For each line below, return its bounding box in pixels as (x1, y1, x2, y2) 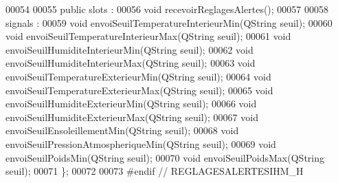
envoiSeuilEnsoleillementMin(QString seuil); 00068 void (5, 123, 239, 138)
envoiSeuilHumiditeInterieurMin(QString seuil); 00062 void (5, 42, 253, 56)
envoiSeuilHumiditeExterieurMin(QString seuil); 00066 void (5, 96, 257, 111)
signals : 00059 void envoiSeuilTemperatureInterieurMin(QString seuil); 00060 (5, 15, 333, 30)
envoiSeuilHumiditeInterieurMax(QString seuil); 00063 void (5, 56, 256, 70)
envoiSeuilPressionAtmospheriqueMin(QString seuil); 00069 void (5, 136, 276, 151)
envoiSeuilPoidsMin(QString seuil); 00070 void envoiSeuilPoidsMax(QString (5, 150, 324, 164)
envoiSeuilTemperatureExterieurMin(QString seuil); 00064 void (5, 69, 271, 83)
